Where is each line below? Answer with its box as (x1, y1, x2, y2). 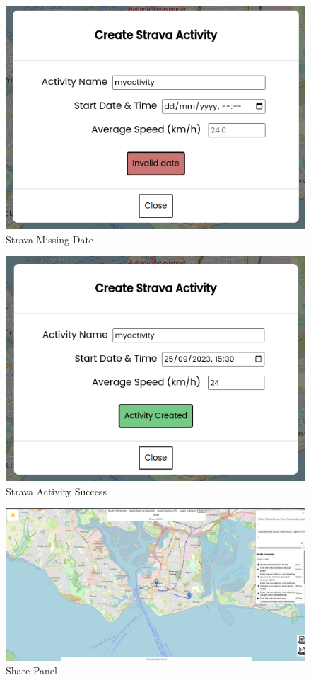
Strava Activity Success (6, 483, 107, 498)
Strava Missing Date (6, 231, 94, 246)
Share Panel (6, 663, 57, 678)
